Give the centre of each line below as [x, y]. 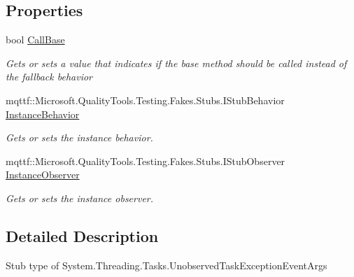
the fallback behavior [49, 77]
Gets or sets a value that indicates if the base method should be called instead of [176, 63]
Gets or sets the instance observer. [80, 198]
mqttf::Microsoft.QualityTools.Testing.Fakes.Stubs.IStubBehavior [145, 100]
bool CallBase [35, 40]
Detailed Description [82, 235]
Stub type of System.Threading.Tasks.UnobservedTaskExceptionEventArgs [167, 265]
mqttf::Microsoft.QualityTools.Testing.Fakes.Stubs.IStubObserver [146, 161]
